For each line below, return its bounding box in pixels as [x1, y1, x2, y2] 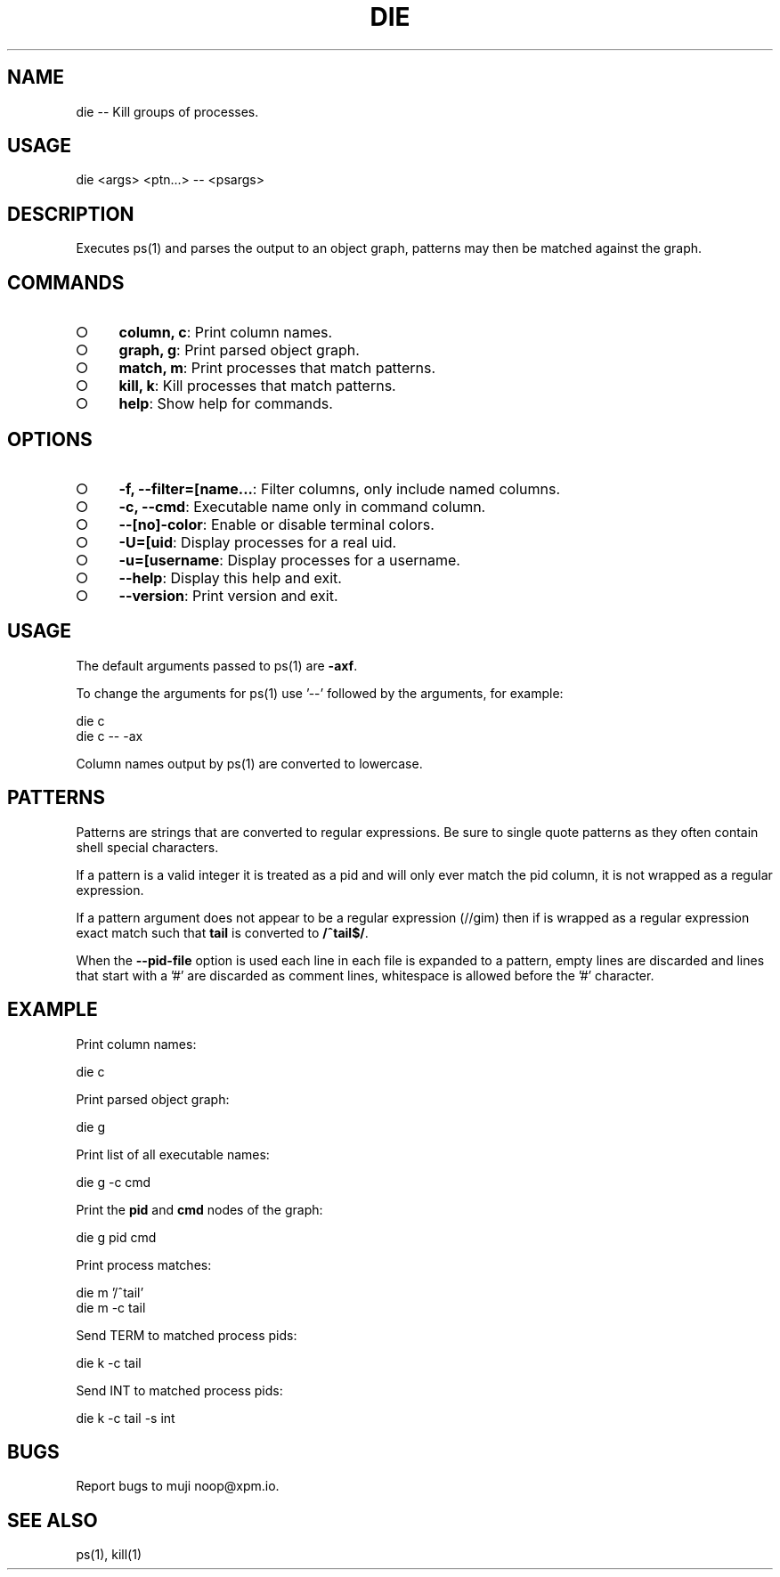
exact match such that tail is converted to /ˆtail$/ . [76, 924, 369, 940]
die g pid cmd [76, 1229, 157, 1245]
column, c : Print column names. [118, 323, 333, 342]
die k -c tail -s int [76, 1410, 175, 1426]
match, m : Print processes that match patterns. [118, 359, 436, 378]
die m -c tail [76, 1299, 146, 1315]
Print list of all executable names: [76, 1146, 270, 1162]
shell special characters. [76, 839, 219, 855]
